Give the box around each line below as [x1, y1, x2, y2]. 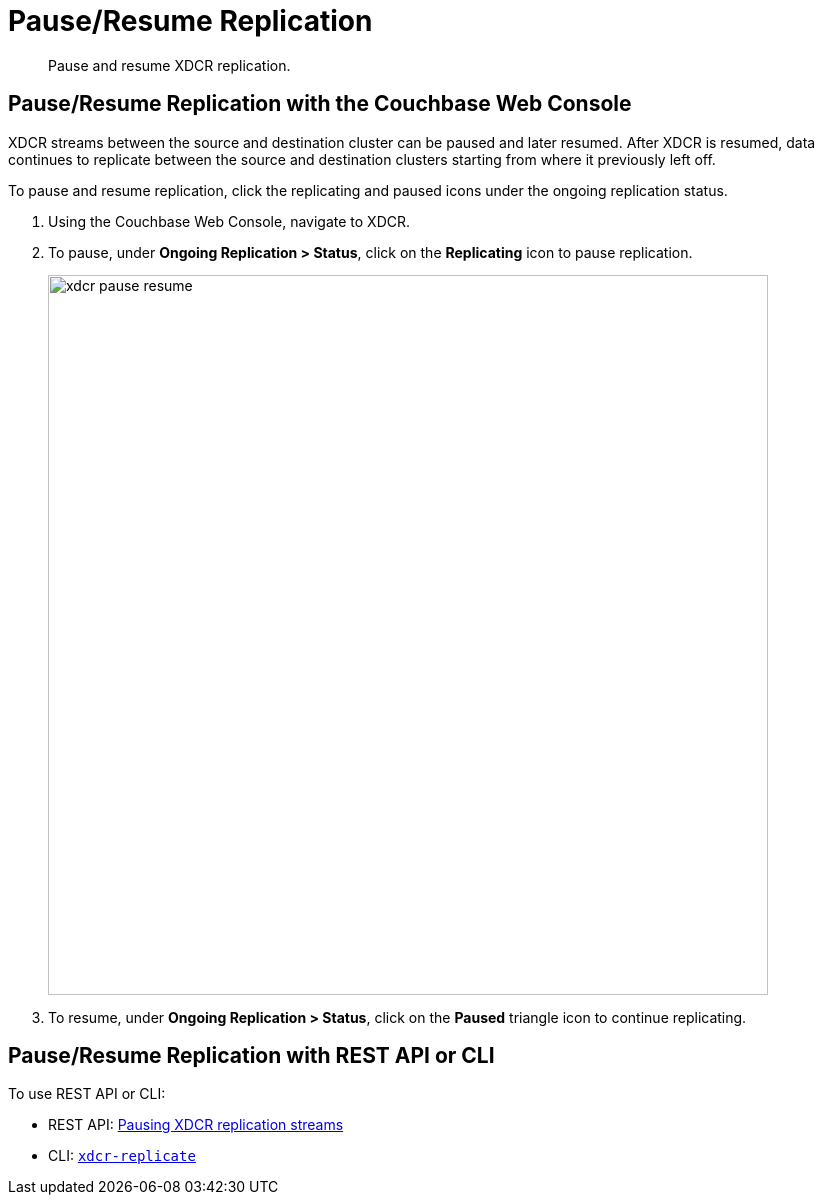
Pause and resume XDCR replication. [48, 56, 291, 74]
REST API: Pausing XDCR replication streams [48, 1116, 344, 1134]
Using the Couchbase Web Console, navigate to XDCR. [48, 212, 411, 230]
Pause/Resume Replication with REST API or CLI [8, 1043, 495, 1069]
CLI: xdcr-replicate [48, 1147, 196, 1165]
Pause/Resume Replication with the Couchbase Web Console [8, 91, 632, 117]
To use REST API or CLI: [8, 1085, 166, 1103]
